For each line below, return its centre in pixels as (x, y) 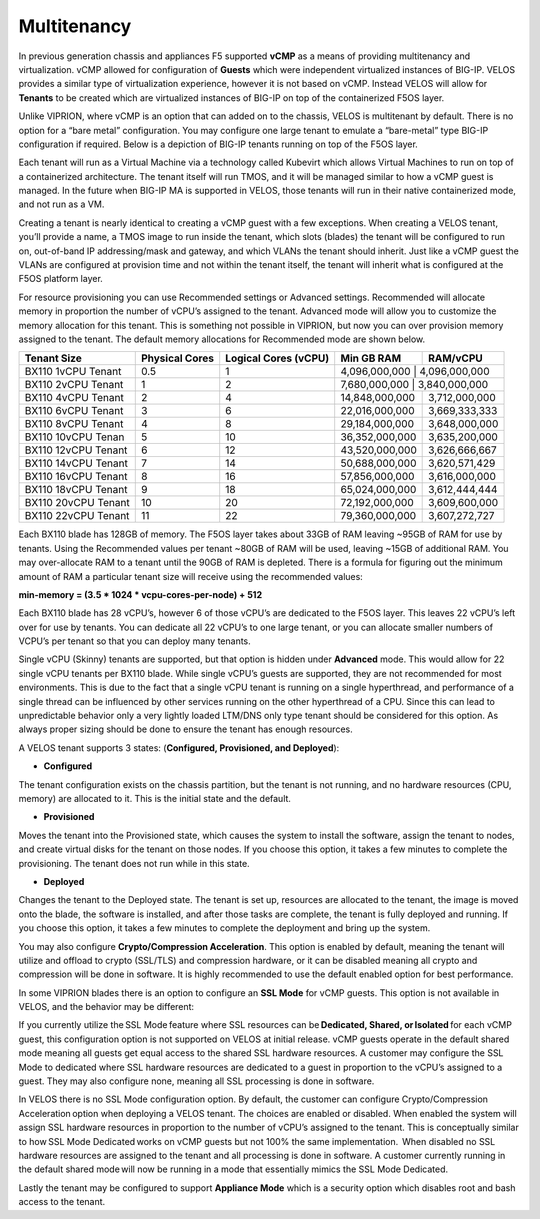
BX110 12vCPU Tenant (76, 450)
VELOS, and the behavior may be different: (106, 1007)
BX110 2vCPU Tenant (74, 385)
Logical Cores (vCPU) (277, 358)
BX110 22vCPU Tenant (77, 516)
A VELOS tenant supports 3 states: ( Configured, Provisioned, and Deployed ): (179, 747)
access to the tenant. (62, 1202)
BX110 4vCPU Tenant (74, 398)
